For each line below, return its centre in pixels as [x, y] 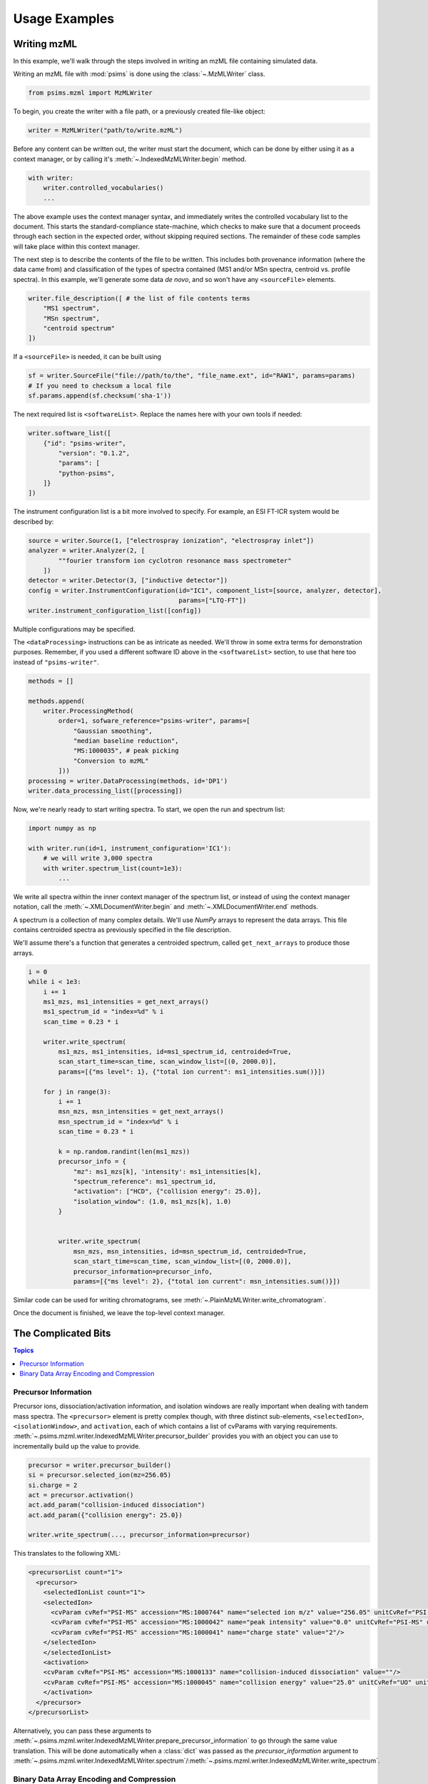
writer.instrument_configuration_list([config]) [115, 610]
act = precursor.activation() [81, 1495]
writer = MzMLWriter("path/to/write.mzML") [106, 131]
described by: [34, 522]
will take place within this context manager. [77, 246]
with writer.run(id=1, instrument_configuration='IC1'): [130, 848]
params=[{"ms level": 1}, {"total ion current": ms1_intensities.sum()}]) [192, 1071]
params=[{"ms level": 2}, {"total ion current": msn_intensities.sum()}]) [207, 1281]
